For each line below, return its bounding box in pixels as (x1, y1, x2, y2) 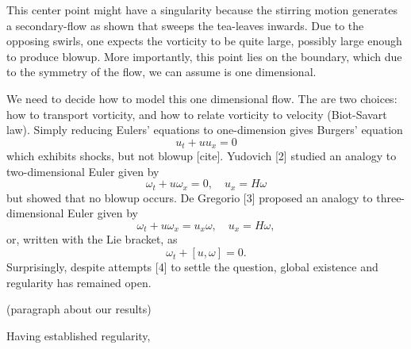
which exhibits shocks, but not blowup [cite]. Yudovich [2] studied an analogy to (6, 148, 397, 164)
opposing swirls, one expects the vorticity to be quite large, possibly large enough (6, 33, 402, 49)
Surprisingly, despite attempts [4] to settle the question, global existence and (6, 259, 378, 275)
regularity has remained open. (6, 274, 152, 290)
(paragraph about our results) (6, 301, 152, 317)
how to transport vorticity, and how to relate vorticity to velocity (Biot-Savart (6, 105, 387, 122)
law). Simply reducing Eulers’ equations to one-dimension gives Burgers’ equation (6, 121, 403, 138)
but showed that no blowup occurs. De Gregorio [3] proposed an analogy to (6, 189, 373, 205)
